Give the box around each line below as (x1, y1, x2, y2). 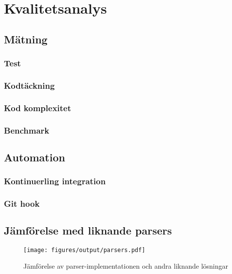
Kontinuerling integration (4, 175, 106, 187)
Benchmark (4, 124, 50, 136)
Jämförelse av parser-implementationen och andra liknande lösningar (23, 260, 229, 271)
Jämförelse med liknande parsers (4, 223, 172, 238)
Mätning (4, 31, 48, 46)
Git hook (4, 197, 40, 210)
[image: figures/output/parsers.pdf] (23, 247, 145, 254)
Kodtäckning (4, 79, 55, 91)
